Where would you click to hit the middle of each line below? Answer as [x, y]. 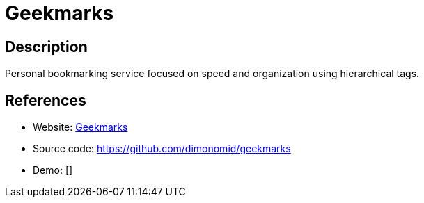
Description [46, 47]
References [46, 100]
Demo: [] [53, 170]
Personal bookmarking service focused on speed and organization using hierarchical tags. [212, 74]
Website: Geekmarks [80, 127]
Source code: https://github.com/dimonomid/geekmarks [162, 149]
